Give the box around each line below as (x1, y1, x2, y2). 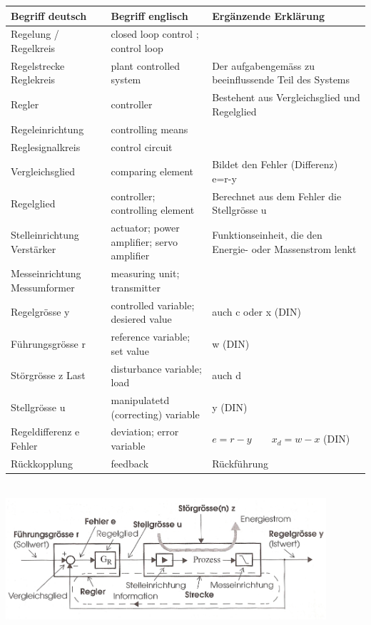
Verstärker (11, 241, 56, 256)
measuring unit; (111, 266, 180, 281)
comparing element (111, 164, 194, 179)
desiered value (111, 311, 172, 326)
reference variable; (111, 329, 190, 344)
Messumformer (11, 279, 75, 294)
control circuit (111, 139, 173, 154)
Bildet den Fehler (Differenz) (212, 157, 338, 172)
